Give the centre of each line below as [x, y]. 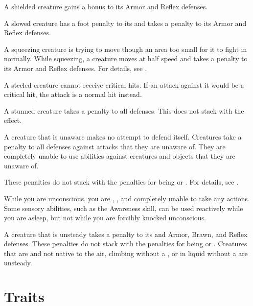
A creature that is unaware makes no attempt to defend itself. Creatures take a [123, 136]
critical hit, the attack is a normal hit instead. [73, 94]
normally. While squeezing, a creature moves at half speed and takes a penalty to [126, 59]
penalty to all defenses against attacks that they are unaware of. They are [115, 146]
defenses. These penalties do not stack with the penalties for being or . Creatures [126, 244]
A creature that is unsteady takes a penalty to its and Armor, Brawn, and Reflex [126, 234]
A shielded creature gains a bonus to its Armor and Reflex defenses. [106, 6]
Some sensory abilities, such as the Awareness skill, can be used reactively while [124, 208]
